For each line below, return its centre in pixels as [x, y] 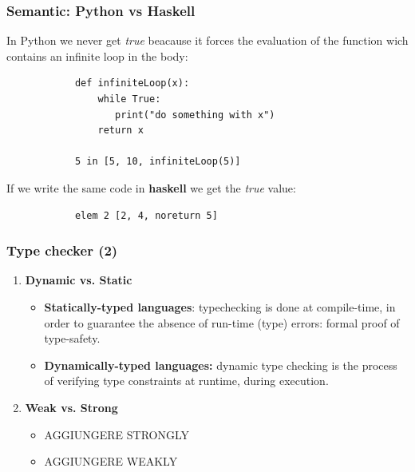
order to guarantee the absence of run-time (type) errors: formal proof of [222, 322]
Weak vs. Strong [71, 407]
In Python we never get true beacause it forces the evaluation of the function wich [207, 40]
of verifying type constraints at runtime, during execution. [186, 381]
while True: [129, 99]
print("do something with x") [195, 115]
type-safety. [72, 338]
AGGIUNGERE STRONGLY [117, 434]
